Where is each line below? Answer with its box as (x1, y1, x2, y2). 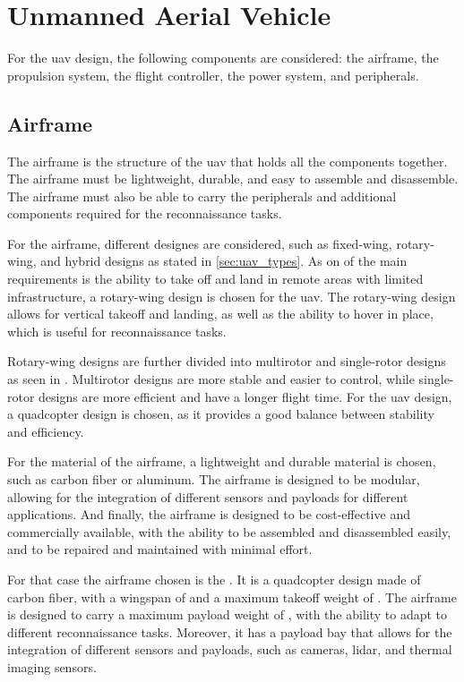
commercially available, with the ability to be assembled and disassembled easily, (7, 522, 451, 541)
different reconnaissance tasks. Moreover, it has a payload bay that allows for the (7, 622, 452, 641)
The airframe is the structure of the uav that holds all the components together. (7, 151, 448, 170)
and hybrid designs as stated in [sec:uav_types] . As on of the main (40, 251, 408, 270)
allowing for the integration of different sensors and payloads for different (7, 487, 408, 506)
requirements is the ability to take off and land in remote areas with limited (7, 269, 424, 288)
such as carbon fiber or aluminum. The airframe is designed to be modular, (7, 470, 420, 489)
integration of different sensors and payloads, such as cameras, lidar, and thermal (7, 640, 452, 659)
